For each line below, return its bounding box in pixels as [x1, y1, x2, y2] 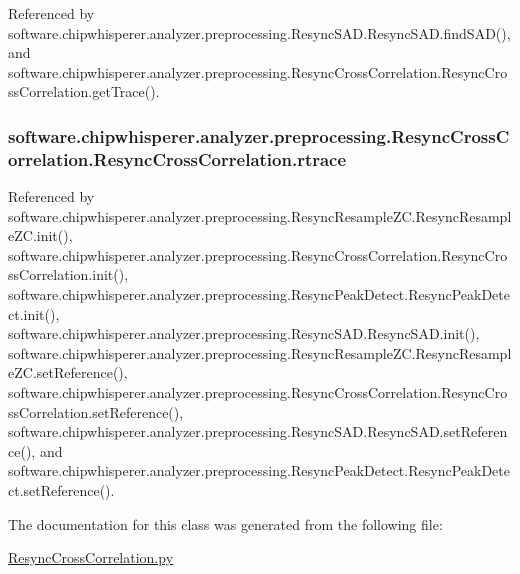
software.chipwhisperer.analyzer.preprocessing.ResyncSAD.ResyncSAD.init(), [8, 323, 480, 344]
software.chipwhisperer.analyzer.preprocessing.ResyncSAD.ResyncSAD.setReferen [8, 421, 508, 442]
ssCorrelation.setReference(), [8, 401, 184, 422]
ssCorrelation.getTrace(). [8, 81, 160, 102]
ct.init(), [8, 303, 60, 324]
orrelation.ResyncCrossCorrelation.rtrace [8, 146, 347, 171]
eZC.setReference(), [8, 362, 128, 383]
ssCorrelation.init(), [8, 264, 129, 285]
